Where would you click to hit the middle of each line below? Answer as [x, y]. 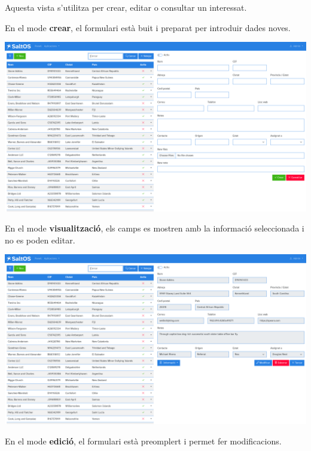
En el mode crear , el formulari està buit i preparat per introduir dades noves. [148, 27]
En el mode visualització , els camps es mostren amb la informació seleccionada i [155, 228]
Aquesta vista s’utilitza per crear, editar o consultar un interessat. [126, 7]
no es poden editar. [40, 240]
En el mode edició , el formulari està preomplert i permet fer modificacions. [143, 441]
